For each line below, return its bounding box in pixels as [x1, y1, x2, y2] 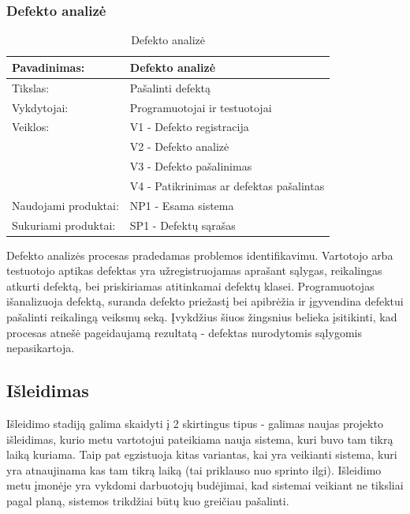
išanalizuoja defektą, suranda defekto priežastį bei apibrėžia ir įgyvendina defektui [6, 293, 404, 310]
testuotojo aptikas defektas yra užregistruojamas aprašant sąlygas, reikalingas [6, 262, 382, 279]
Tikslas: [12, 79, 50, 96]
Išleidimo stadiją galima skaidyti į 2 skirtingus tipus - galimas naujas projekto [6, 415, 383, 432]
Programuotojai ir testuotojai [129, 99, 272, 115]
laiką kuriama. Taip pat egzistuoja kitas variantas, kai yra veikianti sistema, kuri [6, 446, 397, 463]
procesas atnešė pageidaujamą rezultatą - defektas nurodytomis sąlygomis [6, 324, 362, 340]
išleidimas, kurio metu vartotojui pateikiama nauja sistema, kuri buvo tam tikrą [6, 430, 393, 447]
